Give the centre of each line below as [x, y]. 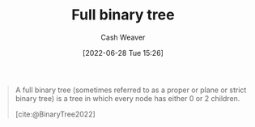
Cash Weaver [123, 37]
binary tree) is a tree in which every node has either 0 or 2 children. [127, 98]
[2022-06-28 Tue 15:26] [123, 53]
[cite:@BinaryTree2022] [55, 114]
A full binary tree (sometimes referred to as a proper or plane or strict [131, 90]
